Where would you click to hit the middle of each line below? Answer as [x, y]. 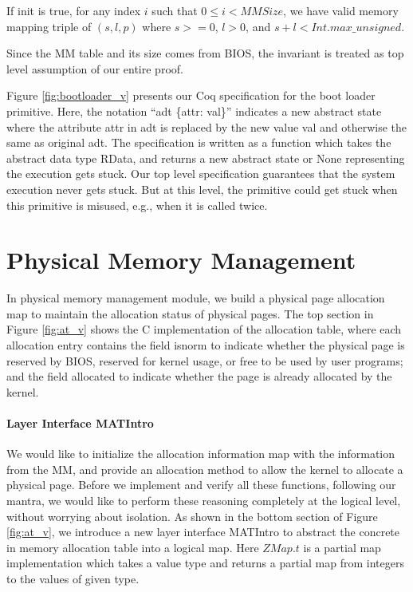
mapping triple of [49, 26]
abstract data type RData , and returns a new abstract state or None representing [206, 158]
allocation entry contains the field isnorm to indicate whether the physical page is [206, 345]
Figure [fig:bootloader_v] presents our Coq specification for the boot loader [191, 95]
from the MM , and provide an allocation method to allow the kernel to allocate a [205, 469]
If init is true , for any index [74, 10]
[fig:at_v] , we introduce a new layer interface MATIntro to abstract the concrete [203, 532]
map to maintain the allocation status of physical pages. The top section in [190, 313]
